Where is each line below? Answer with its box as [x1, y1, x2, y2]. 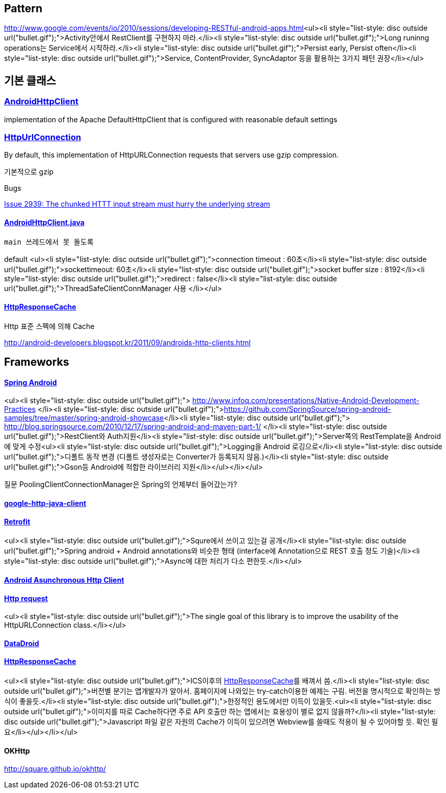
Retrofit [4, 517, 31, 526]
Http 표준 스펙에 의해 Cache [4, 321, 95, 331]
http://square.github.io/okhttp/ [4, 764, 106, 774]
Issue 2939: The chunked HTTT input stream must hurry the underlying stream [4, 200, 271, 209]
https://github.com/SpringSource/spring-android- [224, 405, 391, 414]
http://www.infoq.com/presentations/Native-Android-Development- [192, 396, 419, 405]
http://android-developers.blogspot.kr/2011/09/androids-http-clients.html [4, 338, 251, 347]
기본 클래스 [4, 74, 56, 87]
